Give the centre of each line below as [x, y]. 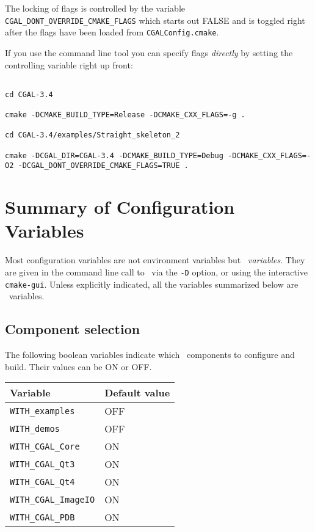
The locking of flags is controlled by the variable [95, 8]
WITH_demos [35, 428]
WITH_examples [42, 411]
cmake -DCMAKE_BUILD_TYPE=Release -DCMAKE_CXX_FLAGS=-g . [125, 115]
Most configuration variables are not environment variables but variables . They [155, 260]
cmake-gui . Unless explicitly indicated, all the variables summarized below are [152, 284]
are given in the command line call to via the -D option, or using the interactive [156, 271]
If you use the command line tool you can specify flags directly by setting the [149, 52]
